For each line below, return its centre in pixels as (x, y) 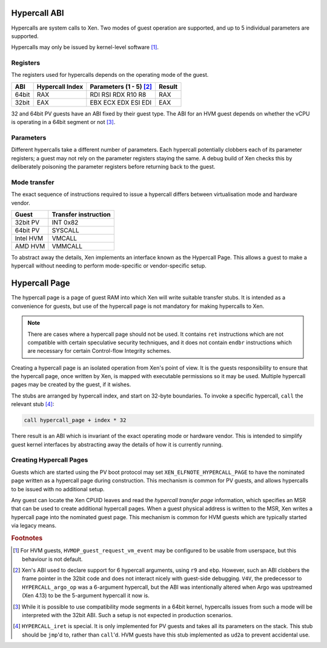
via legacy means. (34, 526)
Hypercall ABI (38, 13)
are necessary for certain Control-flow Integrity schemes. (99, 351)
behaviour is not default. (52, 559)
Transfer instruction (81, 215)
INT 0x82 (65, 223)
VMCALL (64, 238)
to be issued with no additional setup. (58, 489)
